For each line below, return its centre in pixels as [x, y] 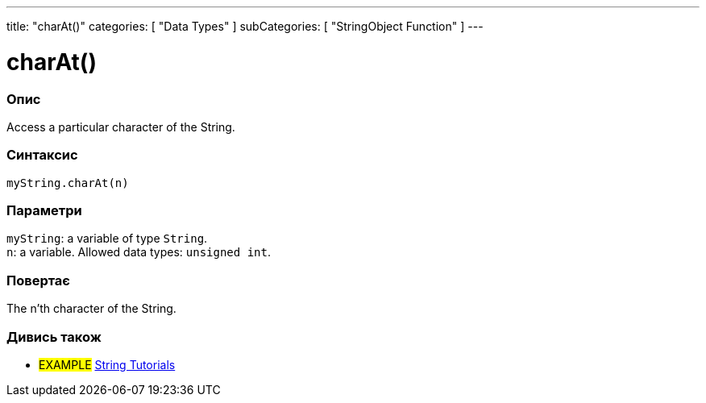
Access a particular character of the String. [121, 127]
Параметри [44, 210]
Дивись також [54, 337]
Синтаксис [42, 155]
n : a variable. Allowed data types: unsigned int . [139, 252]
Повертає [38, 280]
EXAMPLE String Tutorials [107, 364]
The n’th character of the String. [91, 309]
